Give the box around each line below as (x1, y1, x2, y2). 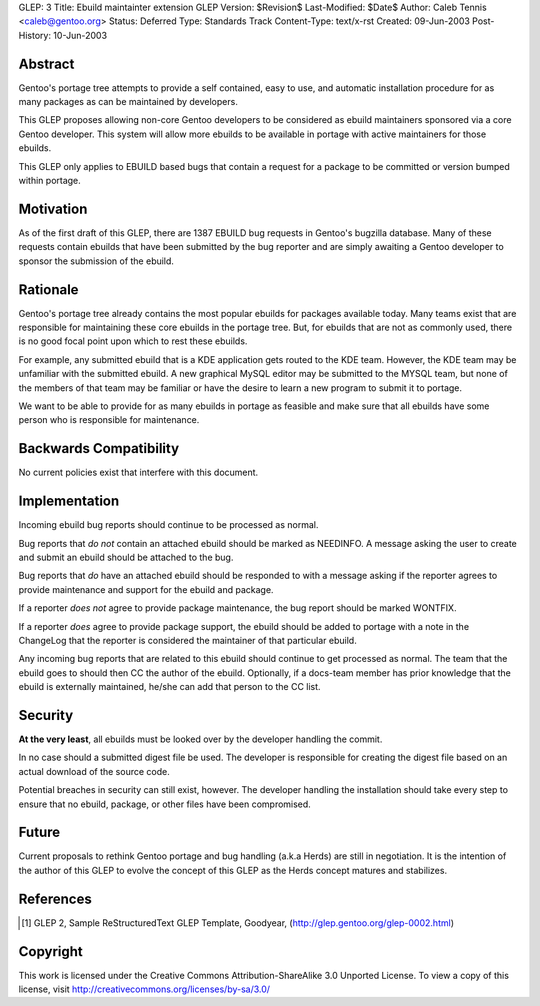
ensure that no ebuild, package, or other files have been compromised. (18, 798, 312, 810)
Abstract (18, 55, 75, 72)
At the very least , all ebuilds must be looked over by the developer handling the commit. (18, 733, 383, 745)
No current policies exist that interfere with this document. (18, 466, 259, 479)
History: (18, 29, 52, 41)
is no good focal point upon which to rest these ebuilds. (18, 335, 248, 347)
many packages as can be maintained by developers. (18, 96, 239, 108)
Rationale (18, 281, 79, 298)
